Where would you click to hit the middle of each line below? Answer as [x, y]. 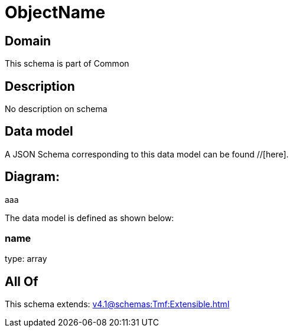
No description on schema [56, 109]
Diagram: [32, 177]
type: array [26, 259]
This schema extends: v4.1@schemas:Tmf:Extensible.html [117, 304]
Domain [28, 41]
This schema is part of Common [67, 64]
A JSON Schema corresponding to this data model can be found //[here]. [147, 154]
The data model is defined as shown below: [89, 218]
